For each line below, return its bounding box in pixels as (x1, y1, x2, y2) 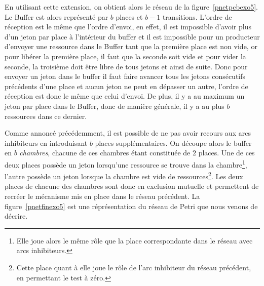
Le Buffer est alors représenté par (5, 11, 108, 22)
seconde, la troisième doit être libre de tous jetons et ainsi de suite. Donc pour (5, 61, 248, 71)
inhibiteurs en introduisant (5, 137, 88, 148)
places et (116, 11, 143, 22)
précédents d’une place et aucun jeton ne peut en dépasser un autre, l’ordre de (5, 80, 248, 91)
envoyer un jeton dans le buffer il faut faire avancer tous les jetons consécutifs (5, 71, 246, 81)
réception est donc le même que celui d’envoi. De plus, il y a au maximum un (5, 91, 245, 101)
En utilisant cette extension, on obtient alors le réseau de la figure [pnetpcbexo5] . (5, 2, 258, 12)
